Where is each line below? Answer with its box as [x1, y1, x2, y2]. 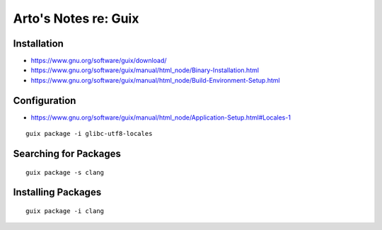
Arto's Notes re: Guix [13, 11, 139, 26]
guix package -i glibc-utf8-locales [25, 130, 153, 138]
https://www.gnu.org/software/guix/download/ [30, 57, 167, 65]
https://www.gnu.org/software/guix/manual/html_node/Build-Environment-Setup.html [30, 76, 280, 84]
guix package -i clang [25, 207, 105, 215]
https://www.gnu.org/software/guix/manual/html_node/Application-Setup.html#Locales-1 [30, 113, 291, 122]
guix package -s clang [25, 168, 105, 176]
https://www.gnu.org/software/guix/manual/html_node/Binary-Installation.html [30, 66, 260, 74]
